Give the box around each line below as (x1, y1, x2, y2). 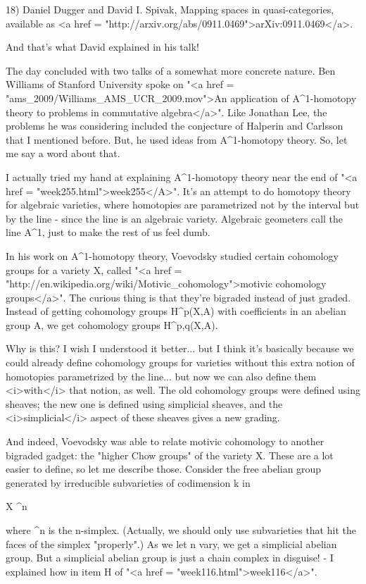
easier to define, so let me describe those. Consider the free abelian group (6, 461, 322, 476)
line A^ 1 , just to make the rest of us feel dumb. (6, 225, 210, 240)
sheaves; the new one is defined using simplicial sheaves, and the (6, 396, 283, 411)
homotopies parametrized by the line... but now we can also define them (6, 368, 317, 383)
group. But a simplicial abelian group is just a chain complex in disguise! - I (6, 550, 334, 565)
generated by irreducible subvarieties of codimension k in (6, 475, 251, 490)
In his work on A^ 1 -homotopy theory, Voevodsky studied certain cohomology (6, 248, 339, 263)
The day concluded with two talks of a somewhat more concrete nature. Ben (6, 63, 336, 77)
